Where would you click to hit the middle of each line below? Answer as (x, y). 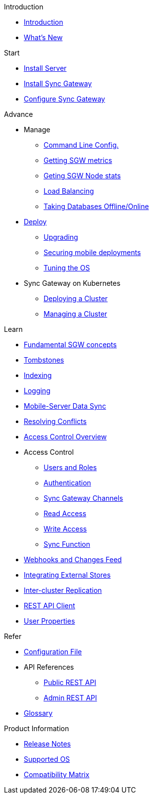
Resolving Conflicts (55, 421)
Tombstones (44, 360)
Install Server (45, 68)
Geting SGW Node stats (82, 176)
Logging (37, 391)
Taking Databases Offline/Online (96, 206)
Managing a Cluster (76, 314)
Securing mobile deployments (92, 252)
